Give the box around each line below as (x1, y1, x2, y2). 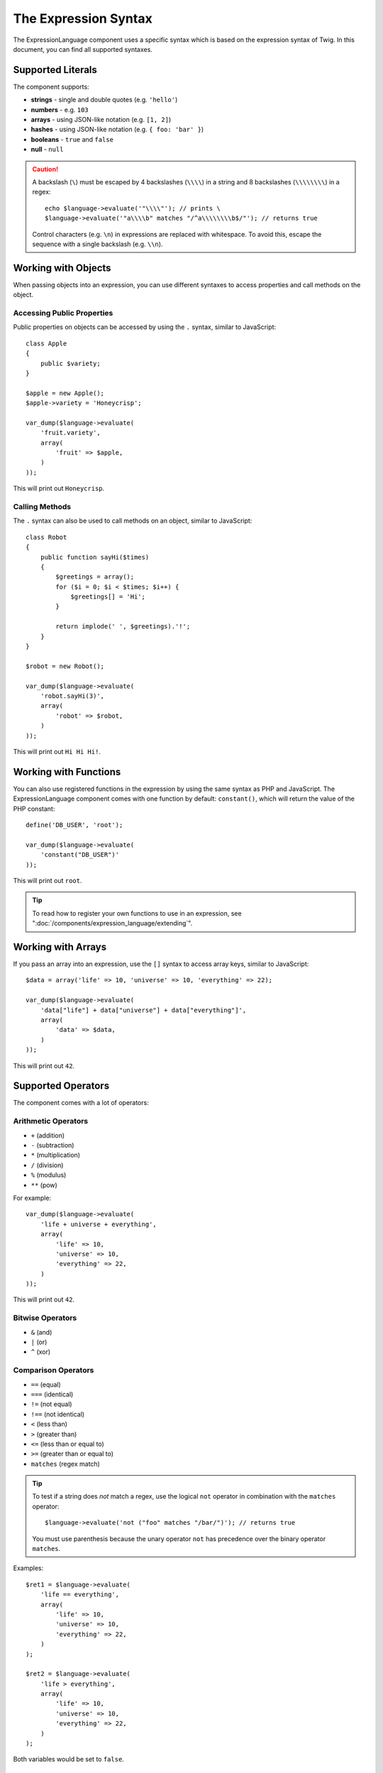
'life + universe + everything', (40, 1220, 157, 1228)
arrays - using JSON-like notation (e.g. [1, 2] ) (30, 116, 172, 124)
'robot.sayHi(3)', (40, 692, 105, 700)
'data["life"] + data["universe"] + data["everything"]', (40, 1006, 247, 1014)
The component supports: (13, 82, 89, 91)
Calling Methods (13, 501, 72, 511)
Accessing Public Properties (13, 308, 113, 318)
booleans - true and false (30, 135, 113, 143)
